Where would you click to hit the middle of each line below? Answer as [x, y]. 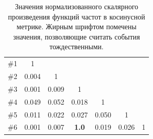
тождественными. [76, 46]
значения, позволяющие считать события [76, 36]
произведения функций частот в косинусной [76, 16]
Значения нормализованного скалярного [77, 6]
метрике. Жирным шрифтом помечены [76, 26]
